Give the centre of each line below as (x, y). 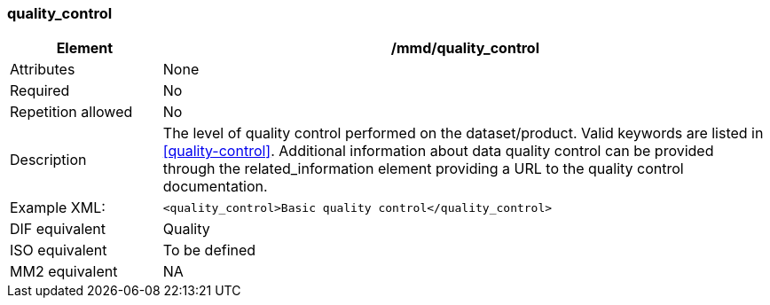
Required (40, 91)
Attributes (43, 70)
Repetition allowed (71, 112)
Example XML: (58, 208)
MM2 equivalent (64, 272)
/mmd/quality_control (465, 48)
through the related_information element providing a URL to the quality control (423, 169)
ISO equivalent (59, 250)
